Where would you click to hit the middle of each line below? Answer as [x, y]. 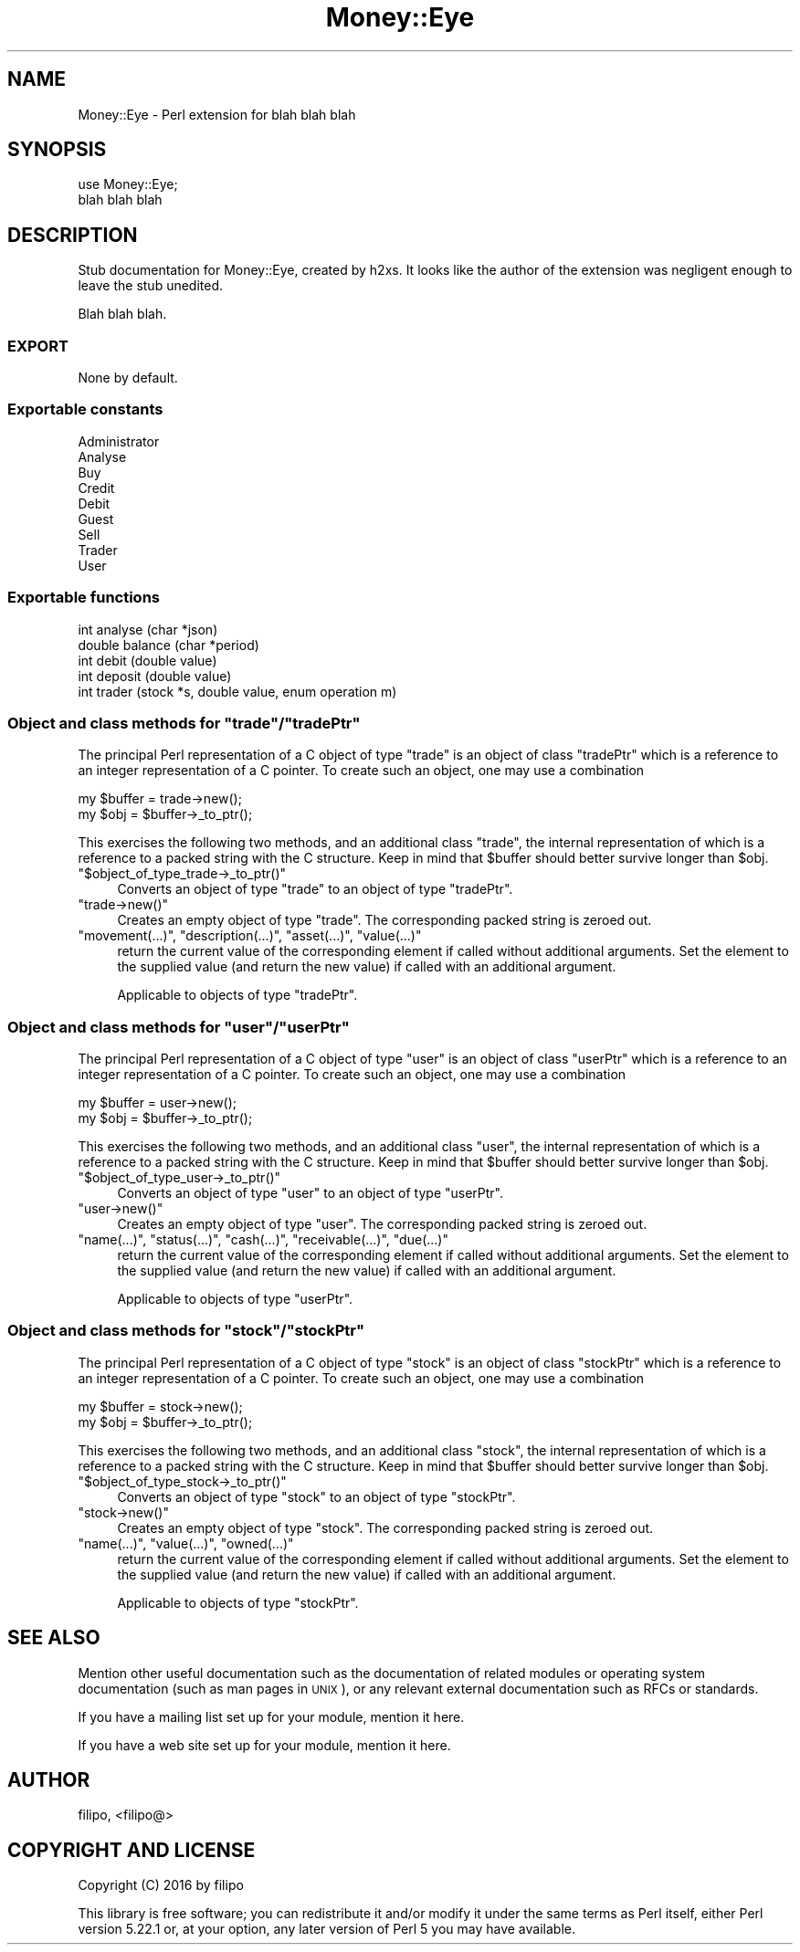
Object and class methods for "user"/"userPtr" [179, 1027]
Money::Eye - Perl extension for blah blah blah [217, 114]
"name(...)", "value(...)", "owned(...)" [186, 1543]
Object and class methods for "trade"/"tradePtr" [184, 723]
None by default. [128, 378]
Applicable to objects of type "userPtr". [235, 1299]
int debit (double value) [147, 660]
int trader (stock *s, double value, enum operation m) [237, 691]
